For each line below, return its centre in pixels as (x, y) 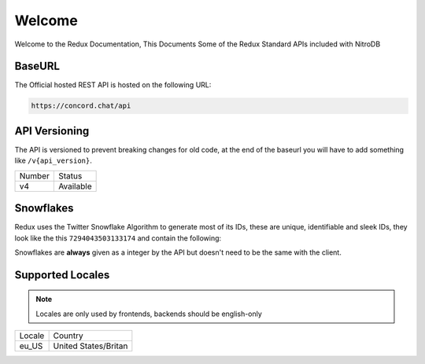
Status (70, 175)
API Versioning (52, 131)
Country (68, 336)
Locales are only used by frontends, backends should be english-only (149, 314)
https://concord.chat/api (81, 106)
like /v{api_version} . (53, 160)
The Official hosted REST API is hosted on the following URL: (113, 85)
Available (75, 186)
